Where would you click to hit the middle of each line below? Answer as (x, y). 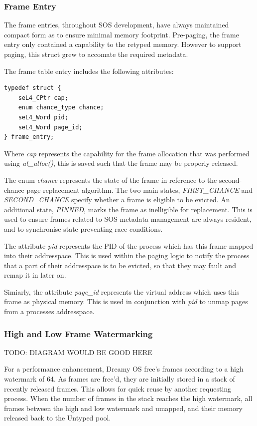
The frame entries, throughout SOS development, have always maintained (117, 25)
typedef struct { (33, 88)
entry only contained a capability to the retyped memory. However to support (123, 44)
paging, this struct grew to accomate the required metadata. (96, 54)
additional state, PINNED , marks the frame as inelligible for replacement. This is (128, 209)
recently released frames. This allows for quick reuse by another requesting (118, 388)
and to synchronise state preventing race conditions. (83, 228)
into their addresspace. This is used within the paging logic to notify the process (127, 255)
